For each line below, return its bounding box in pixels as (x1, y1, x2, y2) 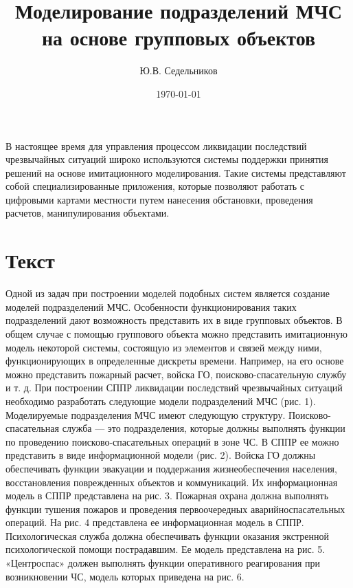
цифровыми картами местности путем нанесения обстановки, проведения (5, 192, 313, 206)
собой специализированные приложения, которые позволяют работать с (5, 179, 305, 193)
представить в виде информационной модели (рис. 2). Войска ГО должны (5, 448, 316, 462)
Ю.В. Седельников (139, 63, 218, 78)
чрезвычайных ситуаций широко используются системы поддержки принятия (5, 152, 328, 166)
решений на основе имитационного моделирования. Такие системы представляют (5, 165, 346, 179)
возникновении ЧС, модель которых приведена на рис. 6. (5, 569, 244, 583)
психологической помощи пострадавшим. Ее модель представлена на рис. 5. (5, 542, 326, 556)
